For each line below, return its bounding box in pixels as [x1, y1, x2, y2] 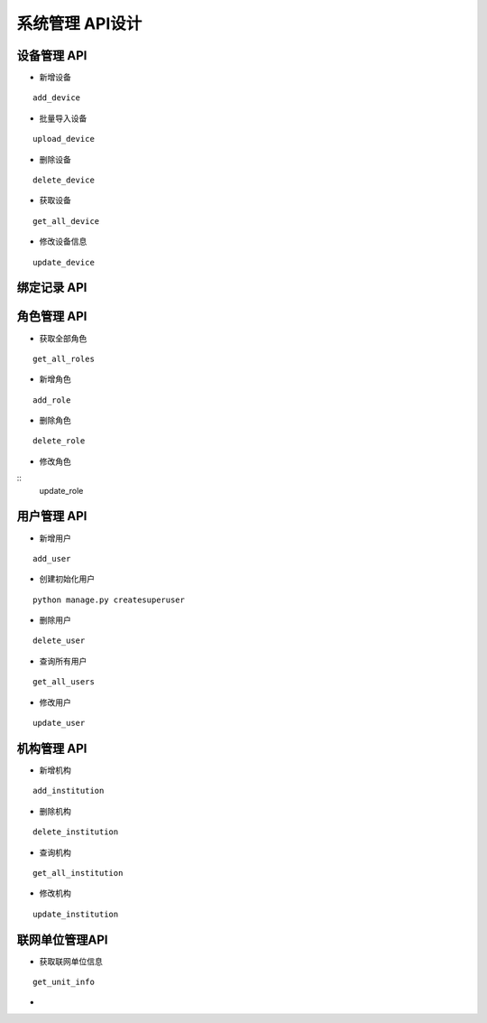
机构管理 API [16, 740, 87, 756]
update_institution [32, 908, 119, 919]
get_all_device [32, 216, 100, 226]
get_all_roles [32, 353, 95, 364]
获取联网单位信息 [39, 955, 103, 966]
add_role [32, 395, 71, 405]
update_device [32, 257, 95, 267]
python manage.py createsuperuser [32, 594, 185, 605]
